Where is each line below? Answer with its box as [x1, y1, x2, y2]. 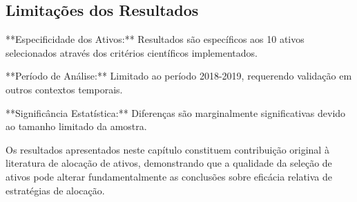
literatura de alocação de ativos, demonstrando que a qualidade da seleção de [6, 156, 332, 170]
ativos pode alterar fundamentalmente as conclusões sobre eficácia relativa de [6, 169, 333, 183]
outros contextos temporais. [6, 82, 123, 96]
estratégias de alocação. [6, 183, 105, 197]
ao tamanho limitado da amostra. [6, 119, 147, 134]
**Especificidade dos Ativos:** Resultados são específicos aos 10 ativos [6, 32, 305, 46]
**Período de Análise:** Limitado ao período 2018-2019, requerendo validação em [6, 68, 352, 83]
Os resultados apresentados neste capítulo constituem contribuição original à [6, 142, 329, 156]
